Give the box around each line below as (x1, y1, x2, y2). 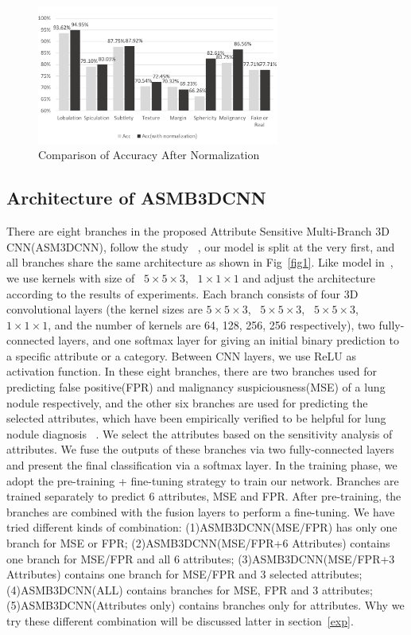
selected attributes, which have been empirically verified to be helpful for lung (6, 410, 386, 427)
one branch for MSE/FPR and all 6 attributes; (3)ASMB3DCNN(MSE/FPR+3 (6, 550, 395, 567)
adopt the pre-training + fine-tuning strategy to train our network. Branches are (6, 472, 399, 489)
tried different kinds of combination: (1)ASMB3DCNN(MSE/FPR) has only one (6, 519, 397, 536)
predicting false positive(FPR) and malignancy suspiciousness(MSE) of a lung (6, 379, 386, 395)
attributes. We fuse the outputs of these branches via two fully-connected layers (6, 441, 394, 458)
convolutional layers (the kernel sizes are (6, 301, 203, 317)
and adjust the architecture (242, 269, 375, 286)
